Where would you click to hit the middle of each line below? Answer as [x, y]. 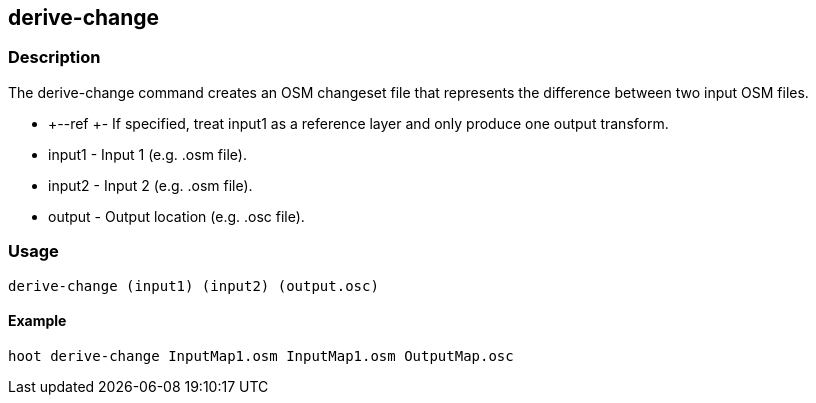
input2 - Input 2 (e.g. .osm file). [150, 185]
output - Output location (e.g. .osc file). [176, 216]
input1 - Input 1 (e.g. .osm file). [147, 154]
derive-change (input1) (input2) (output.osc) [193, 285]
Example [37, 321]
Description [54, 57]
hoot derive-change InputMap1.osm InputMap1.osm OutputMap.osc [261, 355]
